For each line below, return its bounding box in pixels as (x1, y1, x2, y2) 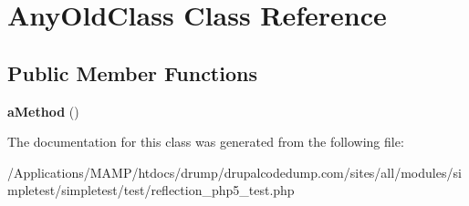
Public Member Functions (7, 58, 257, 87)
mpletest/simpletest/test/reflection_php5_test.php (7, 180, 295, 200)
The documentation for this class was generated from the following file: (7, 132, 404, 151)
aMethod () (7, 101, 79, 120)
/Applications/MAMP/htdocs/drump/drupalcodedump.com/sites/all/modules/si (7, 162, 462, 181)
